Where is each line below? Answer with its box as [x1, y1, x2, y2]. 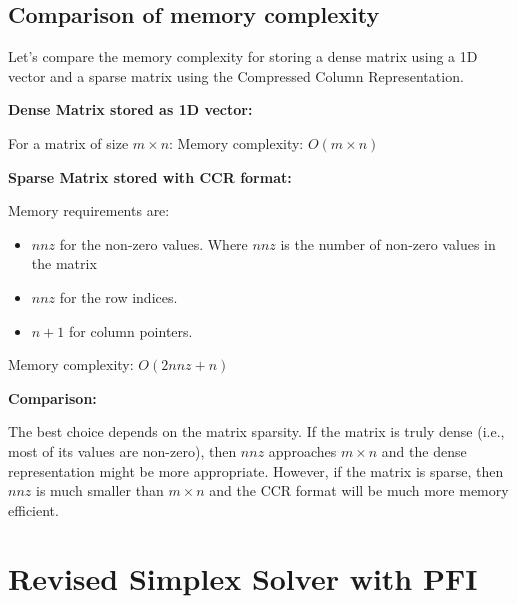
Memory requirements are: [8, 200, 170, 221]
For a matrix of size [8, 132, 129, 153]
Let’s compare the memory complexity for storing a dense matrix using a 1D [8, 46, 478, 67]
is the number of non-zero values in [280, 233, 496, 254]
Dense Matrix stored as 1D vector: [8, 99, 253, 120]
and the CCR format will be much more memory [209, 480, 509, 501]
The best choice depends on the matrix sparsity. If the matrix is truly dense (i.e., [8, 421, 505, 442]
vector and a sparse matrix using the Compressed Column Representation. [8, 65, 464, 86]
